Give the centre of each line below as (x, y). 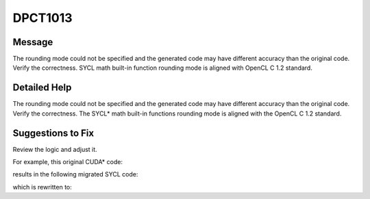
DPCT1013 (42, 18)
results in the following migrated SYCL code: (75, 174)
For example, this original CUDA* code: (68, 162)
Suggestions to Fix (53, 133)
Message (33, 42)
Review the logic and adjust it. (55, 149)
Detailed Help (42, 88)
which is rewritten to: (42, 187)
